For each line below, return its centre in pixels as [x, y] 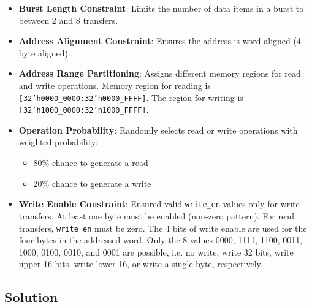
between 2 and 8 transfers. [68, 20]
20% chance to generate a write [92, 183]
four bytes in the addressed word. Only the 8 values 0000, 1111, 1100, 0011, [161, 240]
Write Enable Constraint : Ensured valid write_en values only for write [159, 204]
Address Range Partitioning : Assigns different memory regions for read [160, 73]
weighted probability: [58, 142]
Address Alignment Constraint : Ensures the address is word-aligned [154, 41]
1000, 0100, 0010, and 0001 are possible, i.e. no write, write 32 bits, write [156, 252]
